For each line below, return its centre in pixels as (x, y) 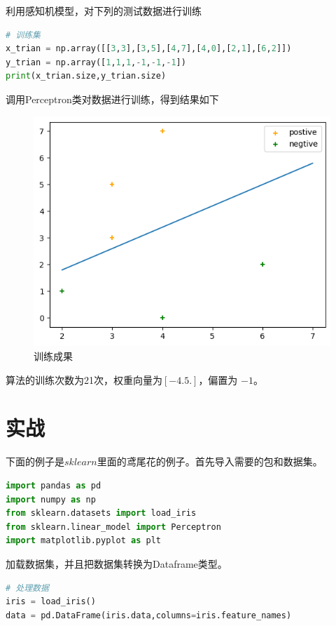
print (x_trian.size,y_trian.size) (86, 76)
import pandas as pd (54, 485)
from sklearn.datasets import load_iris (101, 513)
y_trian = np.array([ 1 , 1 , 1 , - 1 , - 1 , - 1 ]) (96, 62)
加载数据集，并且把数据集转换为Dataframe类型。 (117, 563)
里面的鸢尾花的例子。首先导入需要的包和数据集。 (210, 461)
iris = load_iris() (51, 602)
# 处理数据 (27, 588)
